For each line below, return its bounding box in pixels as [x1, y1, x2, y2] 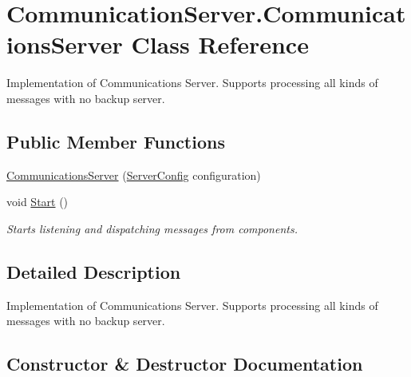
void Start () [6, 193, 69, 210]
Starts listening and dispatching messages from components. [6, 220, 298, 236]
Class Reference [131, 28, 309, 61]
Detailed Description [6, 259, 181, 284]
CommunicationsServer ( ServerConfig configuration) [6, 166, 261, 183]
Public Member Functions [6, 129, 225, 153]
